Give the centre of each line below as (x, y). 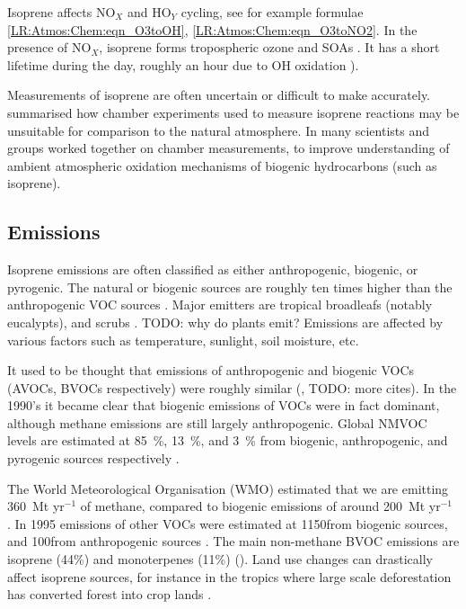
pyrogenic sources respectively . (93, 458)
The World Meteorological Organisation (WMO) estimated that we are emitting (228, 488)
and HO (149, 12)
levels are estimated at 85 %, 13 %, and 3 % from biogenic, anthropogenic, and (228, 440)
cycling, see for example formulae (272, 12)
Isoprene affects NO (62, 12)
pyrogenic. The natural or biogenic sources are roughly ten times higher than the (230, 287)
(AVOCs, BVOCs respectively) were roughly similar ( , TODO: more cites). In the (232, 387)
